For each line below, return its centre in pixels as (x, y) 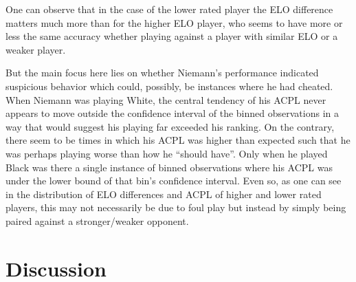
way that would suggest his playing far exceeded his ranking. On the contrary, (170, 126)
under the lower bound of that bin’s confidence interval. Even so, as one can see (174, 181)
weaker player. (36, 49)
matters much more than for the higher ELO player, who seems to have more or (174, 22)
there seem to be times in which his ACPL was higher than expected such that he (178, 140)
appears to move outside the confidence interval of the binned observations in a (172, 113)
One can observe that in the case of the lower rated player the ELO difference (169, 9)
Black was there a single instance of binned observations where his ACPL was (169, 167)
